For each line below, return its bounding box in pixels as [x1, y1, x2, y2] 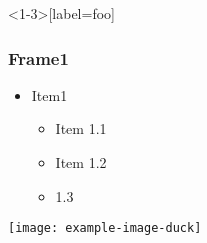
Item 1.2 [55, 152, 107, 172]
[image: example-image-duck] [8, 221, 202, 236]
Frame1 [8, 45, 69, 70]
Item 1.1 [55, 118, 107, 139]
